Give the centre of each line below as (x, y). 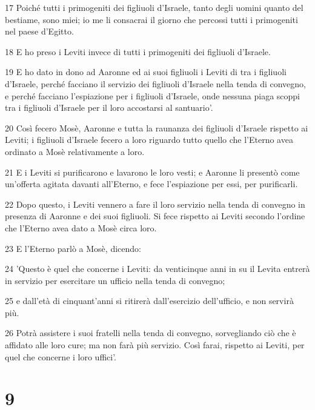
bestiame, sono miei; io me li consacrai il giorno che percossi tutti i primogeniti (151, 19)
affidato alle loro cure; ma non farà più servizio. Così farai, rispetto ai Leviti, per (155, 345)
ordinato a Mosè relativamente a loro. (75, 151)
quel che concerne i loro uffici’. (61, 356)
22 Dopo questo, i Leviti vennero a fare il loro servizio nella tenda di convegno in (155, 204)
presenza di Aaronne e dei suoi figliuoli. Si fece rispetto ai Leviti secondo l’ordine (155, 216)
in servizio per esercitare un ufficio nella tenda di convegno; (115, 280)
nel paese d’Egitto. (39, 31)
